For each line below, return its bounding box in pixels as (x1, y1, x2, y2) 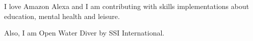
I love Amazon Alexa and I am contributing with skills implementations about (4, 1, 249, 11)
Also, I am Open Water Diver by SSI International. (4, 27, 165, 38)
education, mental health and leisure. (4, 10, 120, 21)
